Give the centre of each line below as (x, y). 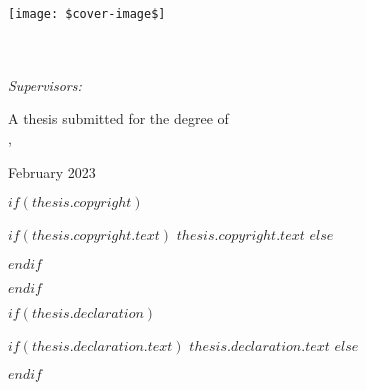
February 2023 (52, 171)
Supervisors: (45, 84)
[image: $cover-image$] (87, 14)
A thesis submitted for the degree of (118, 118)
